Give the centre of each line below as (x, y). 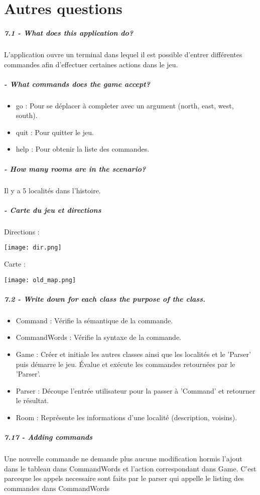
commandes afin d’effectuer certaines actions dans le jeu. (91, 64)
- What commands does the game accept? (77, 84)
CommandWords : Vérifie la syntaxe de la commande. (99, 337)
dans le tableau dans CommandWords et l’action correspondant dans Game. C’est (130, 468)
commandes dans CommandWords (57, 488)
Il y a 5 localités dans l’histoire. (52, 190)
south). (27, 115)
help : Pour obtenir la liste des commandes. (83, 149)
